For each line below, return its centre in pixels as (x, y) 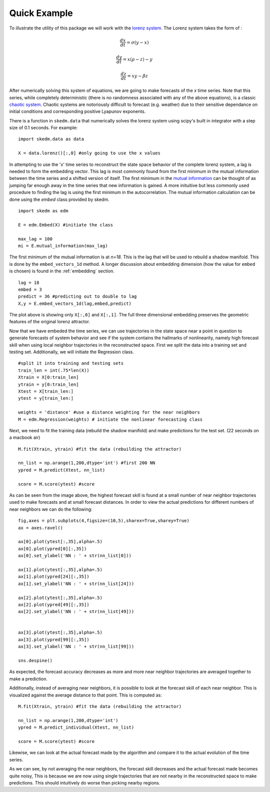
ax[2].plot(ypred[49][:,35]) (54, 604)
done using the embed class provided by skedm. (59, 199)
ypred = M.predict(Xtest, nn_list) (62, 470)
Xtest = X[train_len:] (46, 391)
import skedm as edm (43, 211)
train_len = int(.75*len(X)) (54, 370)
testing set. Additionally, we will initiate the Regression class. (72, 352)
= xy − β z (138, 76)
